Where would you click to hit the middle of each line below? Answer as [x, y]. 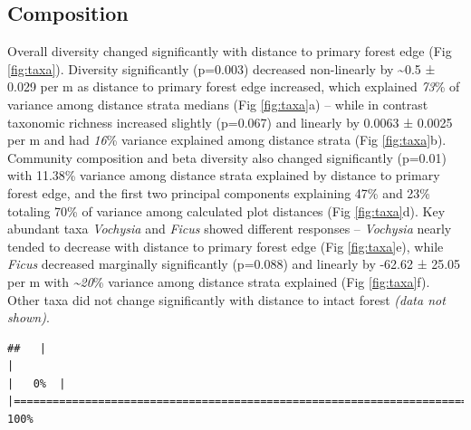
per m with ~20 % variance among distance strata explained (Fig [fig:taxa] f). [219, 281]
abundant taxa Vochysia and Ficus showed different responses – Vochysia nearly [230, 229]
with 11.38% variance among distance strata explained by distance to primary [224, 175]
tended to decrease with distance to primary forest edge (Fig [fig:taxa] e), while [226, 246]
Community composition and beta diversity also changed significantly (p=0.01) [227, 157]
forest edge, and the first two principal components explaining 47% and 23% [219, 192]
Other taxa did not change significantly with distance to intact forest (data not [226, 299]
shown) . [29, 317]
